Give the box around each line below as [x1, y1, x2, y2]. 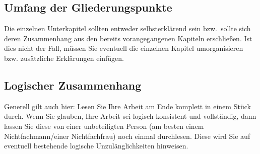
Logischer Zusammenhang [4, 77, 142, 93]
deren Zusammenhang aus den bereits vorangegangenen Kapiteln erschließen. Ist [4, 33, 252, 43]
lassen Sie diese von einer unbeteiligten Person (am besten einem [4, 120, 204, 131]
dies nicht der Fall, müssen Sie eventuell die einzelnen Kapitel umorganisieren [4, 43, 243, 53]
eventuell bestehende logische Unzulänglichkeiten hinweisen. [4, 140, 188, 151]
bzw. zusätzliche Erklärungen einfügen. [4, 52, 124, 63]
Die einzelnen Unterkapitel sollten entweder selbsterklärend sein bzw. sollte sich [4, 23, 251, 34]
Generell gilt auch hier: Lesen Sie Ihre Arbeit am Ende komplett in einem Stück [4, 101, 251, 111]
